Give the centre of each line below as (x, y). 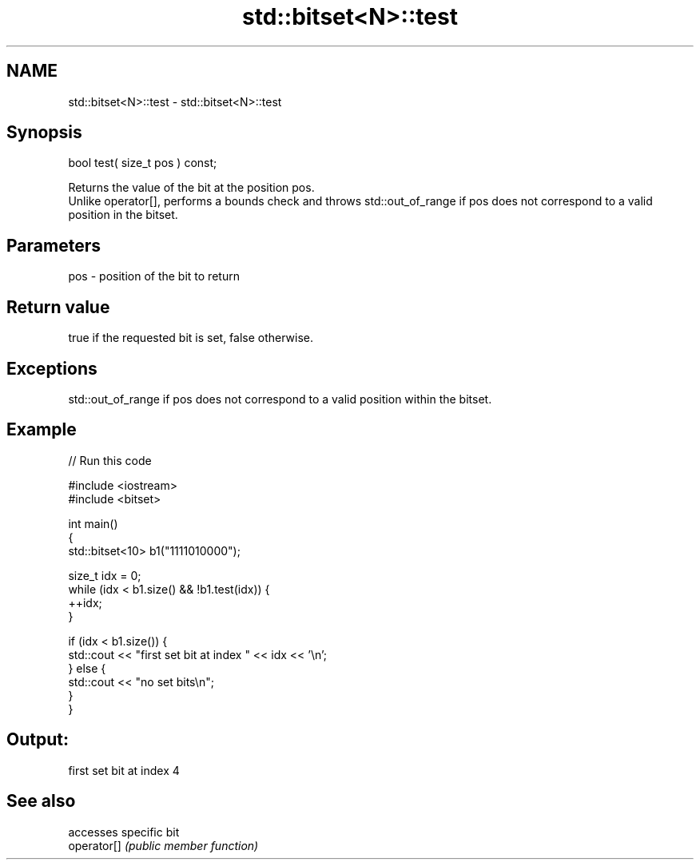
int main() (93, 523)
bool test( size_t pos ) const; (143, 163)
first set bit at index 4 (124, 770)
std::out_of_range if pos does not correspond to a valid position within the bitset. (280, 399)
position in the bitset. (123, 215)
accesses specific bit (124, 832)
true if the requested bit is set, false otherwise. (191, 338)
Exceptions (52, 368)
